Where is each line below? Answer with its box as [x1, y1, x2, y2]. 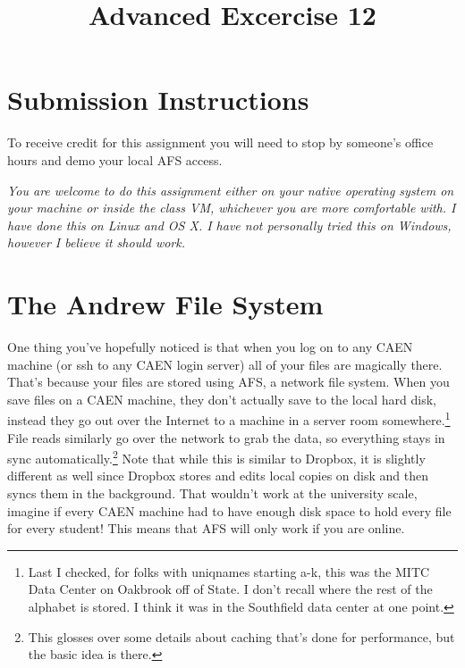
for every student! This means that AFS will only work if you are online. [7, 519, 405, 538]
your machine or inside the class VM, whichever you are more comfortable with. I [7, 198, 456, 217]
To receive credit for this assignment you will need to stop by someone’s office [7, 133, 434, 152]
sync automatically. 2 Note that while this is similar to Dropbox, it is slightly [7, 447, 426, 467]
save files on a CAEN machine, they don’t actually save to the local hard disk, [7, 389, 437, 408]
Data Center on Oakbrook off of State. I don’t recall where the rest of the [28, 580, 433, 598]
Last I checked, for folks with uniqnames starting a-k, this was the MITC [28, 562, 430, 580]
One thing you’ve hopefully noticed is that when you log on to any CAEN [7, 338, 413, 355]
